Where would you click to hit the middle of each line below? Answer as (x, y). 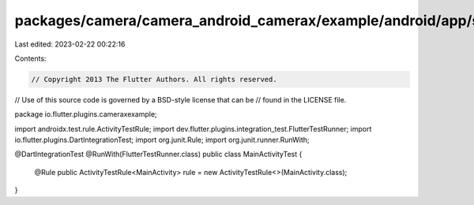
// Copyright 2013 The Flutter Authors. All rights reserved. (154, 79)
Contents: (30, 58)
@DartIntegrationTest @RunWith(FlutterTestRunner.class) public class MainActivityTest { (158, 155)
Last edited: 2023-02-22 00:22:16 (70, 44)
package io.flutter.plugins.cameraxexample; (86, 114)
